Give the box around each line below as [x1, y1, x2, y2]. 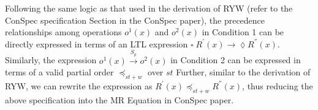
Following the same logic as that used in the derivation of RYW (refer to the [5, 2, 293, 14]
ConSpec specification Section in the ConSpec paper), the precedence [5, 13, 265, 26]
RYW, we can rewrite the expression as [5, 79, 153, 92]
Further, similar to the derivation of [176, 66, 311, 78]
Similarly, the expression [5, 53, 97, 66]
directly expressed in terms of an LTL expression [5, 37, 188, 50]
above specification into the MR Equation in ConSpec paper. [5, 93, 234, 106]
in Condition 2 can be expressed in [170, 53, 301, 66]
